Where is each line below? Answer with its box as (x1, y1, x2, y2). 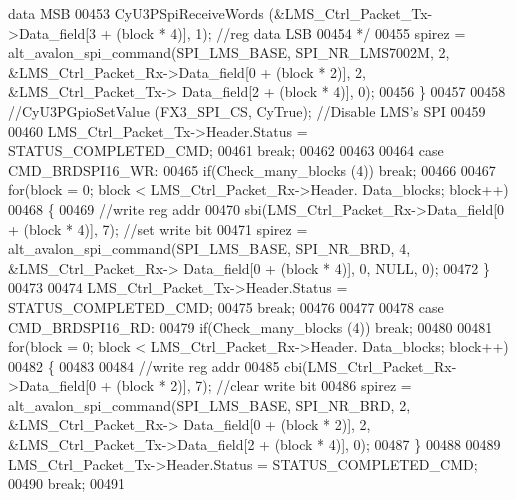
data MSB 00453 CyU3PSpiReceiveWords (8, 3, 264, 23)
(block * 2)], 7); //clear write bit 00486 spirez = (116, 375, 412, 396)
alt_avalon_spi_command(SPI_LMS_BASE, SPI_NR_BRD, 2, (8, 394, 411, 415)
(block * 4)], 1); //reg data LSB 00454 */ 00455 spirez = (116, 22, 466, 43)
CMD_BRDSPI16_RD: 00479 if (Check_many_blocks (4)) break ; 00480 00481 (8, 316, 493, 337)
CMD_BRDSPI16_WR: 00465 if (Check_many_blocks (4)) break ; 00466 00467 (8, 159, 496, 180)
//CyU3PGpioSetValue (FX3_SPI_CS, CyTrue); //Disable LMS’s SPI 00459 (8, 100, 486, 121)
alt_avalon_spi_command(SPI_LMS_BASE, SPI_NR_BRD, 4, (8, 238, 411, 259)
